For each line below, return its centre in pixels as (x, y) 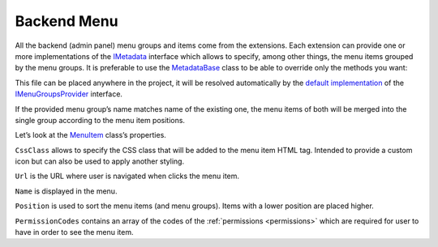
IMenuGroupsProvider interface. (69, 94)
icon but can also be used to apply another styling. (100, 161)
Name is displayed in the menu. (66, 191)
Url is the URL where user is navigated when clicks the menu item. (127, 176)
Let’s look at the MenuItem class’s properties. (90, 135)
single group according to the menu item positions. (100, 120)
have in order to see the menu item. (74, 232)
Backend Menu (67, 21)
